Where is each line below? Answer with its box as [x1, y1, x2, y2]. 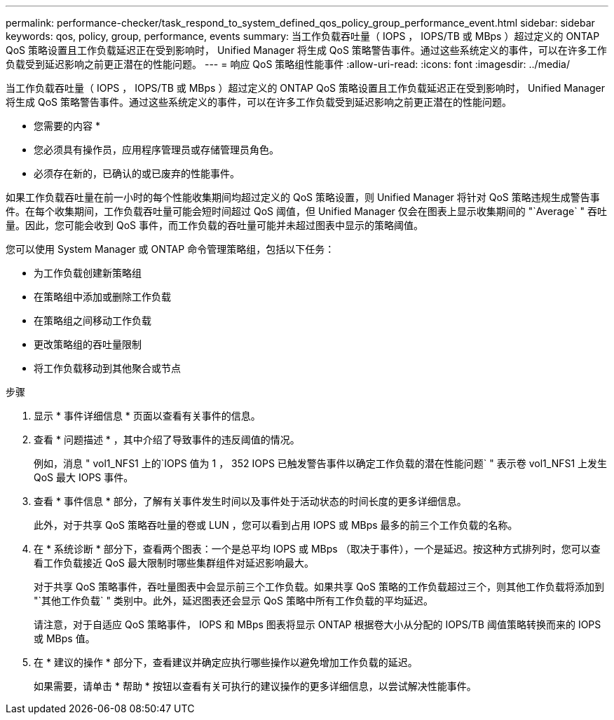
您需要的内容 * [34, 120, 100, 132]
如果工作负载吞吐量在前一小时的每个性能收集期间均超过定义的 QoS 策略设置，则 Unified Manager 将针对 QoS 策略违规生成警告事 [6, 191, 600, 203]
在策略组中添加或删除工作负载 [34, 291, 171, 303]
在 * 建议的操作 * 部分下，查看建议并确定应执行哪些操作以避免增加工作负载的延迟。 [34, 656, 418, 668]
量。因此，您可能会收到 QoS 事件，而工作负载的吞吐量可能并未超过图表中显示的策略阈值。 [6, 219, 423, 231]
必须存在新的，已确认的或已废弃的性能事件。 [34, 167, 240, 179]
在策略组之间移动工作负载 [34, 314, 151, 326]
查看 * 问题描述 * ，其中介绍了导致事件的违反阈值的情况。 [34, 434, 300, 445]
